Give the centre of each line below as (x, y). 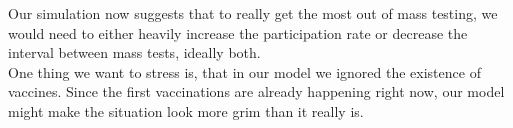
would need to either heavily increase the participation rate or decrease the (238, 32)
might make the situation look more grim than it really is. (186, 110)
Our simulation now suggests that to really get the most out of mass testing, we (253, 13)
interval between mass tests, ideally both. (134, 52)
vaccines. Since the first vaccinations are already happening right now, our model (256, 91)
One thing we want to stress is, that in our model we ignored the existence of (244, 71)
